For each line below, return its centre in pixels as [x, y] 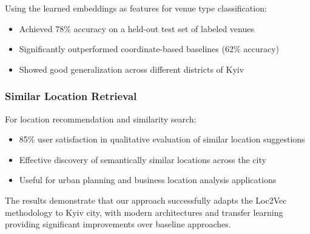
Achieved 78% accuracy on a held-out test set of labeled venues [136, 28]
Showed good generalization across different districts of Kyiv [132, 69]
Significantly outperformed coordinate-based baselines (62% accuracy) [149, 49]
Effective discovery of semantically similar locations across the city [143, 159]
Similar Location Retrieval [71, 96]
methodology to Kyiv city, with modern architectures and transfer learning [144, 212]
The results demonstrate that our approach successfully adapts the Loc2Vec [146, 200]
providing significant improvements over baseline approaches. [118, 224]
